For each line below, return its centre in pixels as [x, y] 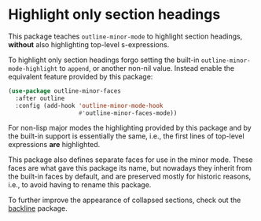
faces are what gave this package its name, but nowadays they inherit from [130, 168]
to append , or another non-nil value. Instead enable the [147, 68]
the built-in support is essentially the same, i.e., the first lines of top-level [127, 136]
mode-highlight [33, 68]
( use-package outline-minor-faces [65, 91]
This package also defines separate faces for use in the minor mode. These [130, 160]
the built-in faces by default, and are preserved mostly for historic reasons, [130, 177]
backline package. [38, 208]
